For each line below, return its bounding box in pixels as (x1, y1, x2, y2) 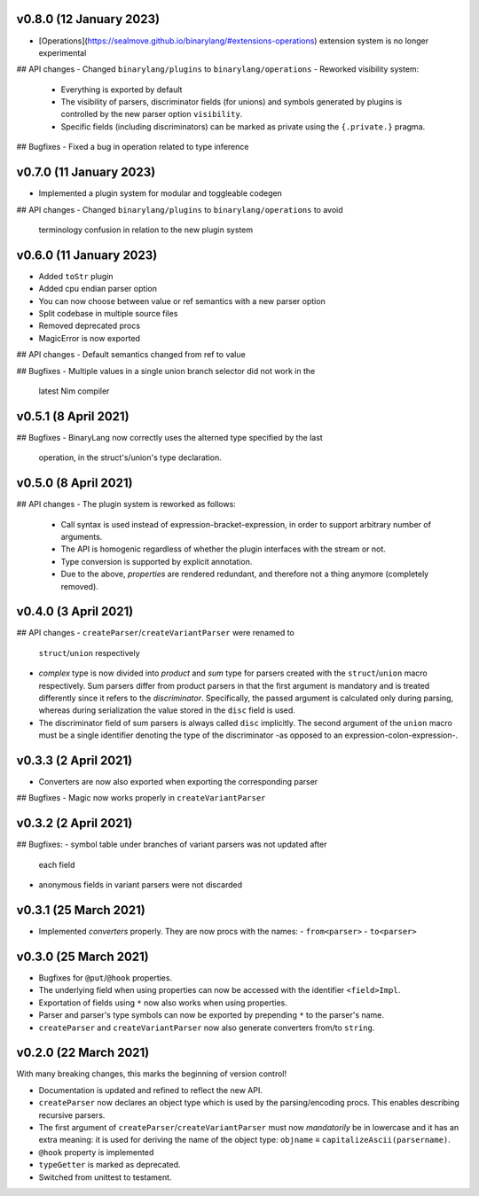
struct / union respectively (38, 647, 141, 658)
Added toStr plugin (38, 270, 114, 281)
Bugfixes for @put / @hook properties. (38, 972, 173, 983)
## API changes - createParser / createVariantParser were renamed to (16, 628, 294, 638)
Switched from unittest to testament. (38, 1171, 172, 1183)
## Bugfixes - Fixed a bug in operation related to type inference (16, 142, 249, 152)
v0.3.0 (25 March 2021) (16, 949, 150, 964)
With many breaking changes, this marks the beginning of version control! (16, 1068, 287, 1079)
